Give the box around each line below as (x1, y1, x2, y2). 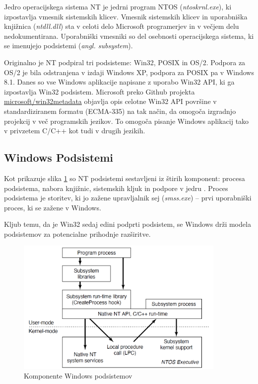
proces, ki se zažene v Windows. (4, 202, 101, 212)
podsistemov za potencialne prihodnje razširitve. (4, 228, 151, 239)
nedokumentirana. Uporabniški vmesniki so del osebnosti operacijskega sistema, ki (4, 30, 254, 41)
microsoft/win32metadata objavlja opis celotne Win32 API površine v (4, 96, 217, 106)
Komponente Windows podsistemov (24, 371, 132, 381)
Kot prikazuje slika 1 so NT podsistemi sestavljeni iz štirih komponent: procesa (4, 173, 245, 183)
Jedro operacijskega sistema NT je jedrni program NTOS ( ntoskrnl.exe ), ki (4, 1, 232, 11)
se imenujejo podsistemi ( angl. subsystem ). (4, 40, 133, 51)
